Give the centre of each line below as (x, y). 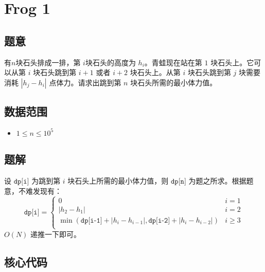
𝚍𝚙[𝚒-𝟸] (159, 220)
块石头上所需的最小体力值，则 (118, 181)
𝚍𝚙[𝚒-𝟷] (91, 220)
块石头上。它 (232, 62)
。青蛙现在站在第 (173, 62)
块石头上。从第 (155, 72)
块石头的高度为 (110, 62)
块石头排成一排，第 (48, 62)
